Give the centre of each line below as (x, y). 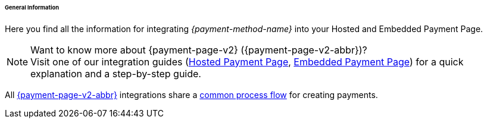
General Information (32, 7)
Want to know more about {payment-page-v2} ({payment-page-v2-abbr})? (199, 50)
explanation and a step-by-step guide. (116, 73)
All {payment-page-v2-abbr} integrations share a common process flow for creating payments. (191, 94)
